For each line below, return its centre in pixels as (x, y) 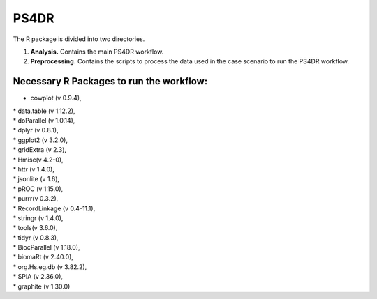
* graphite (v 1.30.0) (42, 286)
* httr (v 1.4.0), (34, 169)
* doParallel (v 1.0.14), (44, 121)
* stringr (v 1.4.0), (38, 218)
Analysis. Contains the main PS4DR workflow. (97, 52)
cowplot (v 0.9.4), (56, 98)
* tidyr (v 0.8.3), (36, 238)
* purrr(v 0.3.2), (36, 199)
